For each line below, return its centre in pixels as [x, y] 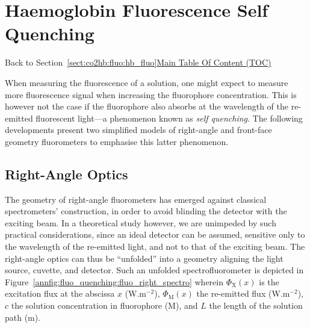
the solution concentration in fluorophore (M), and [104, 305]
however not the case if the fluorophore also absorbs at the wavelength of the [147, 106]
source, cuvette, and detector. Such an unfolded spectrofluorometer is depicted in [154, 270]
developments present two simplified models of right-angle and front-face [138, 130]
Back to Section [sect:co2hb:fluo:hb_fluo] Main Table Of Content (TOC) [138, 62]
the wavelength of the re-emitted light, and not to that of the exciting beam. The [155, 246]
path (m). [23, 317]
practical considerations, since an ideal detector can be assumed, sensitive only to [155, 234]
